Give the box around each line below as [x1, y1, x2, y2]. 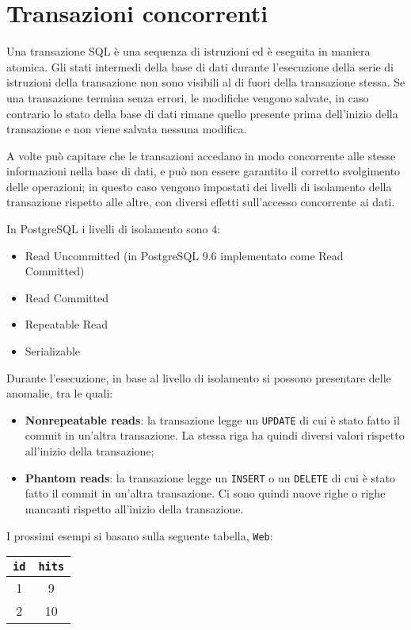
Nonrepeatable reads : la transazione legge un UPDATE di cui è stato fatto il [25, 411, 400, 428]
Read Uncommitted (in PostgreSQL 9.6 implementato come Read [25, 247, 344, 263]
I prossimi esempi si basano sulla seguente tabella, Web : [6, 527, 273, 544]
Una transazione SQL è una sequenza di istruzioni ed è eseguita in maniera [6, 43, 371, 60]
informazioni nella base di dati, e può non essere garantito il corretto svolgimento [6, 163, 401, 179]
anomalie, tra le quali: [6, 385, 113, 401]
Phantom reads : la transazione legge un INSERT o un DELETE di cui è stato [25, 469, 395, 486]
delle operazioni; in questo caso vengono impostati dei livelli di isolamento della [6, 178, 392, 194]
